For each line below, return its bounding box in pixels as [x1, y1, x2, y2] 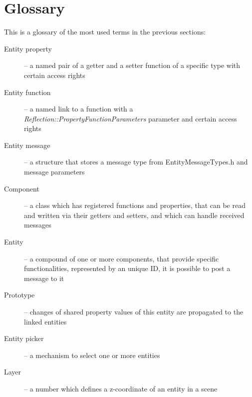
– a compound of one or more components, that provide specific [24, 253, 219, 263]
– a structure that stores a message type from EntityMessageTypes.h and [24, 156, 248, 167]
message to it [24, 272, 64, 283]
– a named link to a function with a [24, 103, 133, 114]
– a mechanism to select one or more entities [24, 349, 160, 360]
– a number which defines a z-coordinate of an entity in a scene [24, 383, 218, 393]
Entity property [4, 43, 52, 53]
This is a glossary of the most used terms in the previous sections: [4, 26, 206, 37]
